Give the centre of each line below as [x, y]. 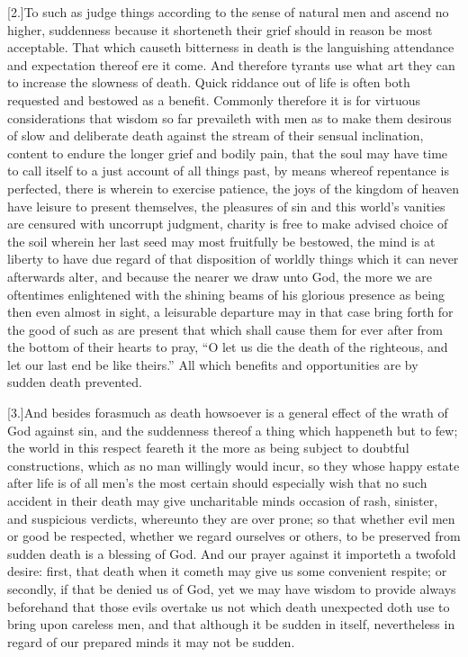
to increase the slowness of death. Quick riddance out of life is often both [209, 82]
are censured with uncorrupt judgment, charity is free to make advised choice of [228, 224]
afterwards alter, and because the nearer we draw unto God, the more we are [220, 276]
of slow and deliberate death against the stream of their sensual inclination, [216, 135]
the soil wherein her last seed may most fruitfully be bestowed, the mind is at [221, 241]
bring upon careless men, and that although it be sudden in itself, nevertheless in [231, 624]
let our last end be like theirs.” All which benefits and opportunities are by [213, 364]
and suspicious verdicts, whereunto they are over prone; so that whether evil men [231, 518]
